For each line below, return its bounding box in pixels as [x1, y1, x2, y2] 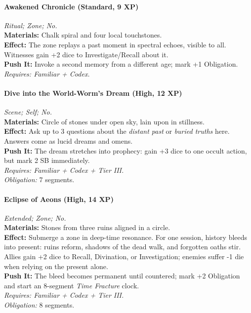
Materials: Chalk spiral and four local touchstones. [4, 30, 162, 40]
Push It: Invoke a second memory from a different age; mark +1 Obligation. [4, 59, 238, 69]
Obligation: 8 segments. [4, 300, 75, 310]
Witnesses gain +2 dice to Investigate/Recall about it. [4, 49, 168, 59]
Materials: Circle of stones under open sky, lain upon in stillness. [4, 116, 205, 126]
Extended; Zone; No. [4, 212, 66, 223]
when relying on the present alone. [4, 261, 108, 271]
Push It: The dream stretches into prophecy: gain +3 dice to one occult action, [4, 145, 247, 156]
